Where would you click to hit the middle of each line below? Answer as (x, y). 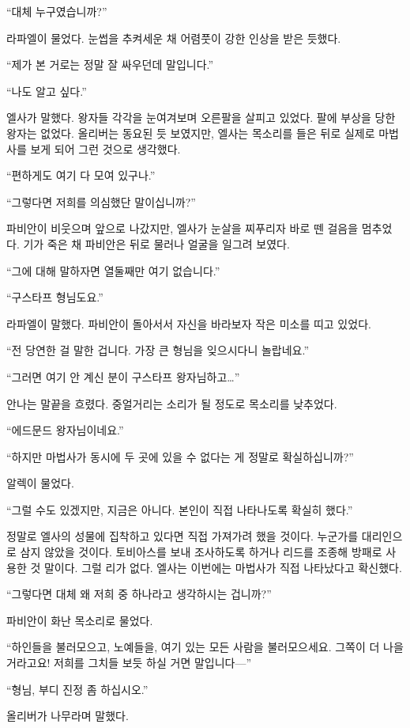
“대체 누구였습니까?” (57, 11)
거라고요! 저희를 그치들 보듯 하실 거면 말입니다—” (129, 663)
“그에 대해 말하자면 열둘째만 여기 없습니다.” (113, 270)
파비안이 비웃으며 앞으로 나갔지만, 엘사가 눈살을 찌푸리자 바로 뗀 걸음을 (182, 228)
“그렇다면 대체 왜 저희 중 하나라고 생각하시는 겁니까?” (139, 594)
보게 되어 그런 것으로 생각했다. (105, 148)
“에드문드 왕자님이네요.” (65, 430)
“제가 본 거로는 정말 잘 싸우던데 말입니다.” (110, 64)
